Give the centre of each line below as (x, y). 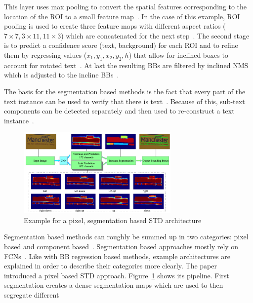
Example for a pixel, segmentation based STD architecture (113, 220)
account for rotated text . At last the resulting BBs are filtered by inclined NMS (126, 65)
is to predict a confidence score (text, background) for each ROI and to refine (121, 45)
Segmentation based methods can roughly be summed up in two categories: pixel (126, 237)
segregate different (32, 294)
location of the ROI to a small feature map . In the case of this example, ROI (122, 16)
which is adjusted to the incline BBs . (62, 75)
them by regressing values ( (45, 55)
